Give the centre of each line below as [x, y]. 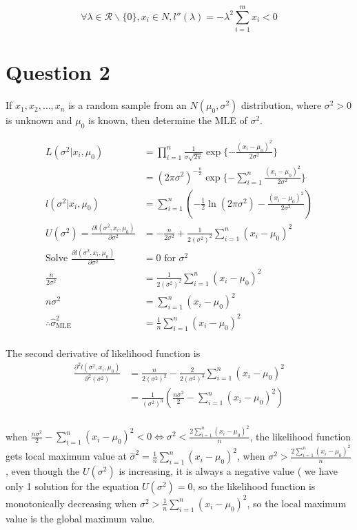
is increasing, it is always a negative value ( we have [228, 471]
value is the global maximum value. [80, 518]
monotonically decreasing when [71, 503]
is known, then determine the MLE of [168, 120]
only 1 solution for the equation [72, 486]
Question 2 [58, 72]
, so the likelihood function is [254, 486]
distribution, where [282, 105]
